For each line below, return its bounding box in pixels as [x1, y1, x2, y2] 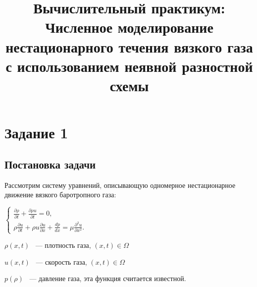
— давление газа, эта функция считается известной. [29, 273, 186, 284]
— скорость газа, [36, 256, 87, 267]
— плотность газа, [35, 240, 91, 250]
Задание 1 [4, 122, 68, 143]
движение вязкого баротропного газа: [4, 189, 116, 200]
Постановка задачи [4, 156, 96, 172]
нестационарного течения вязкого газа [5, 36, 253, 57]
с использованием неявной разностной [5, 56, 253, 76]
